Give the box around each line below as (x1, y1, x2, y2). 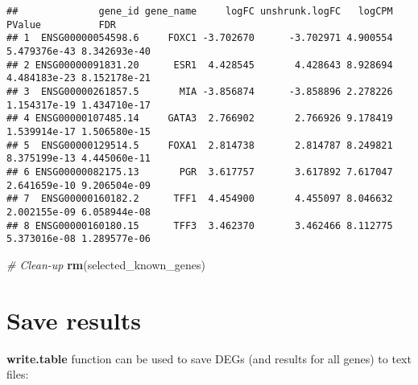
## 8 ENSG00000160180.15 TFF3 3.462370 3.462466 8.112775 (6, 219, 393, 231)
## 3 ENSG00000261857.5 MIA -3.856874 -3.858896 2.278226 (6, 85, 393, 97)
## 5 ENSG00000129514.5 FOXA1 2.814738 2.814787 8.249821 (6, 139, 393, 151)
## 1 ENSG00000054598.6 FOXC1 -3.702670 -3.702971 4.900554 (6, 32, 393, 44)
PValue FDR (6, 18, 117, 31)
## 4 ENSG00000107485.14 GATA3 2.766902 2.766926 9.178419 (6, 113, 393, 125)
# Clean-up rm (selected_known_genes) (6, 256, 206, 272)
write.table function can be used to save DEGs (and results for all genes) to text (6, 350, 412, 367)
